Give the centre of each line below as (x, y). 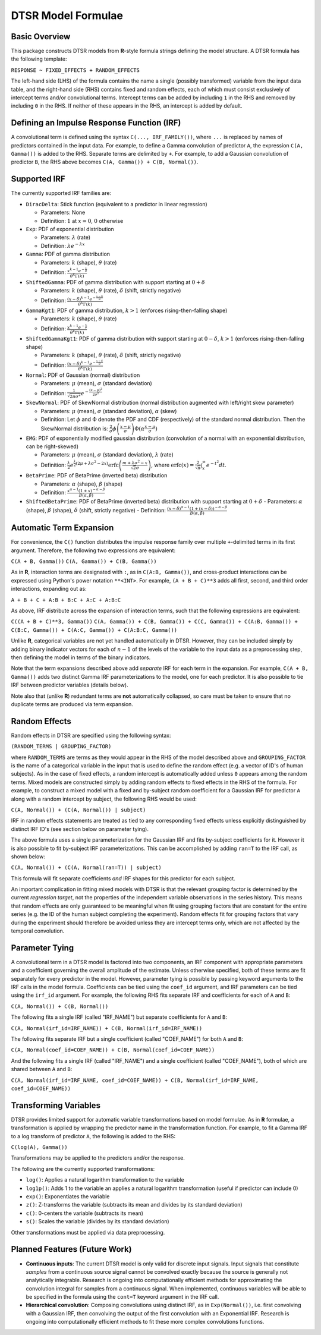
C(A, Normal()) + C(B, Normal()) (60, 1006)
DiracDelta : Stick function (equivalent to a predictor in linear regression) (117, 204)
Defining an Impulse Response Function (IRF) (96, 123)
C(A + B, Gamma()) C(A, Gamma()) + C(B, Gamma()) (84, 561)
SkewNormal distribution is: (74, 429)
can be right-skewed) (52, 446)
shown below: (28, 857)
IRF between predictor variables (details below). (70, 685)
